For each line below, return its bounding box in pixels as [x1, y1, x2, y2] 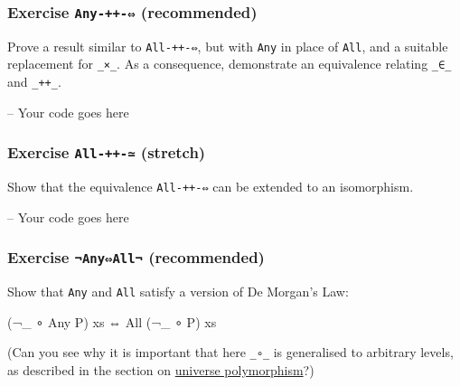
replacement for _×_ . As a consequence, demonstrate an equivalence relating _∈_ [7, 54, 452, 73]
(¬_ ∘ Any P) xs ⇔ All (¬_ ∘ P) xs [7, 312, 217, 331]
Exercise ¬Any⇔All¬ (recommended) [7, 246, 265, 268]
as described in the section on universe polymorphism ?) [7, 361, 314, 380]
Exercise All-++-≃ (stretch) [7, 141, 206, 164]
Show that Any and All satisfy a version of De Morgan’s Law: [7, 282, 349, 301]
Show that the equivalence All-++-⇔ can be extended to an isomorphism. [7, 177, 414, 196]
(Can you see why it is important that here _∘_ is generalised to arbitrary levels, [7, 343, 454, 362]
